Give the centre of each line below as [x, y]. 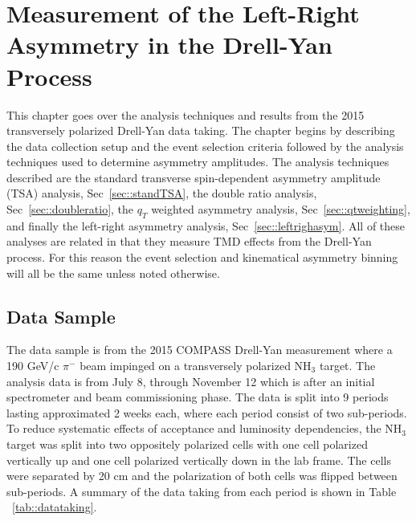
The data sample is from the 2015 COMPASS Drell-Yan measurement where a [200, 350]
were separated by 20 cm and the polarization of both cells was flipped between [202, 476]
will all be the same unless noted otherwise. [113, 273]
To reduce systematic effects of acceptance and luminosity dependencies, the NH [204, 428]
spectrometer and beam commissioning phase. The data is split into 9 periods [198, 397]
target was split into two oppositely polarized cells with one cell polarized [187, 444]
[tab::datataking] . [55, 507]
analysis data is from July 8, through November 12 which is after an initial [191, 381]
